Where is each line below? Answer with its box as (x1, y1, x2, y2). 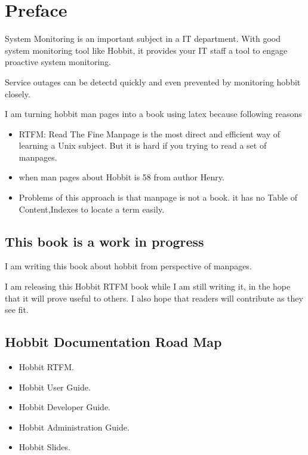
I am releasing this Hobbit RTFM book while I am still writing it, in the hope (5, 280, 291, 293)
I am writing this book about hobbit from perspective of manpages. (5, 260, 252, 272)
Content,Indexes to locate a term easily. (19, 202, 165, 215)
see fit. (5, 303, 29, 316)
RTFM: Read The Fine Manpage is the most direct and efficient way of (19, 127, 281, 140)
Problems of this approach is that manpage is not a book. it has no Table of (19, 191, 297, 204)
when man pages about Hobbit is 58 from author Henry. (19, 171, 224, 183)
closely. (5, 87, 30, 100)
